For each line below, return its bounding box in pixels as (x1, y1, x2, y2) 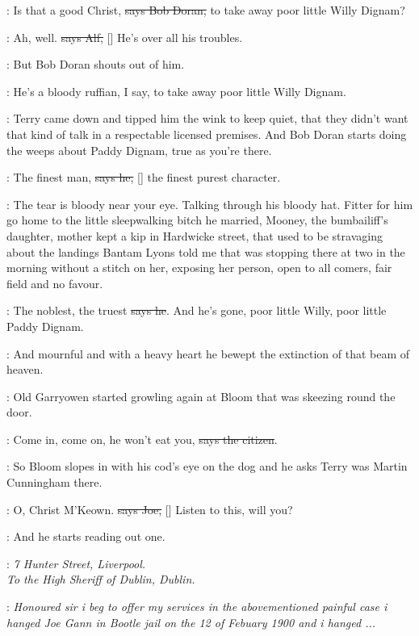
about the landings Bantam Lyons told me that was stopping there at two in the (6, 243, 405, 260)
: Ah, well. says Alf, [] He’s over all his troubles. (6, 28, 243, 45)
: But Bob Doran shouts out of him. (6, 56, 185, 73)
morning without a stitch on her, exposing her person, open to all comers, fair (6, 259, 392, 276)
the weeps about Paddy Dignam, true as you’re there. (6, 141, 272, 158)
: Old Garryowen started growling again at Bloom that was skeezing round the (6, 387, 396, 404)
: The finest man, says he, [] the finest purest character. (6, 169, 281, 186)
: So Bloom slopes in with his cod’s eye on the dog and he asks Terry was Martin (6, 458, 408, 475)
